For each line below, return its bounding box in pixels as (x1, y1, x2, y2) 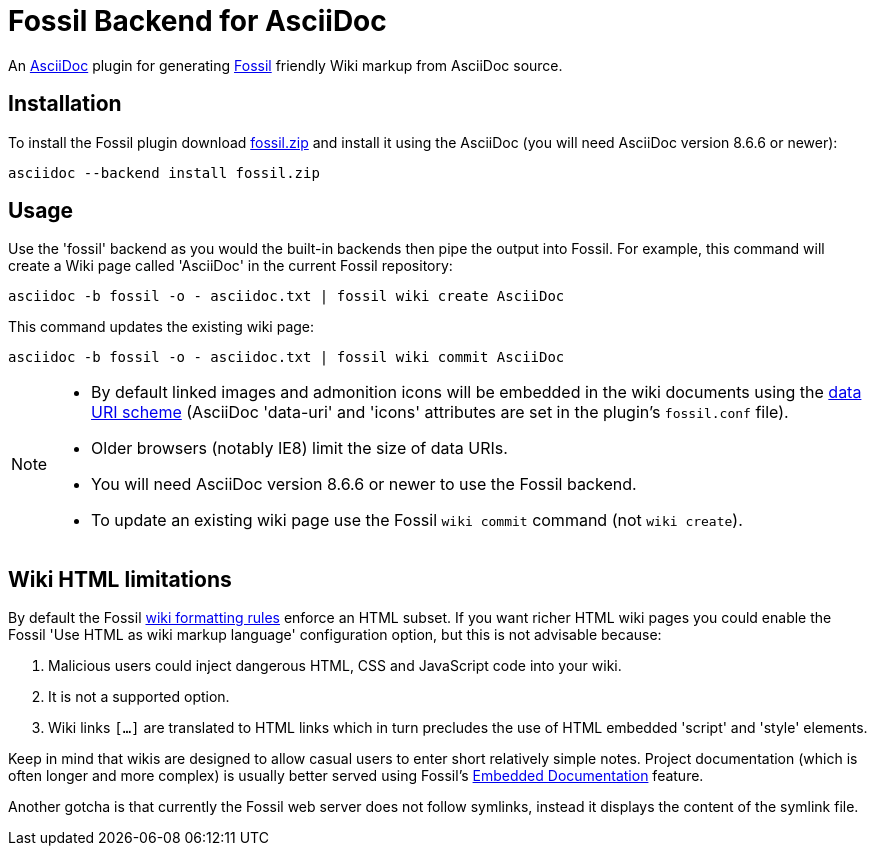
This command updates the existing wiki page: (8, 318, 315, 336)
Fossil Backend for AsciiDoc (8, 4, 387, 38)
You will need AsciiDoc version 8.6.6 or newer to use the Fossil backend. (91, 474, 637, 495)
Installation (8, 91, 122, 117)
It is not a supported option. (48, 688, 230, 706)
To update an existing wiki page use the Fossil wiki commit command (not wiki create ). (91, 510, 743, 531)
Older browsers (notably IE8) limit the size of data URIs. (91, 438, 508, 459)
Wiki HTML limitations (8, 566, 232, 592)
